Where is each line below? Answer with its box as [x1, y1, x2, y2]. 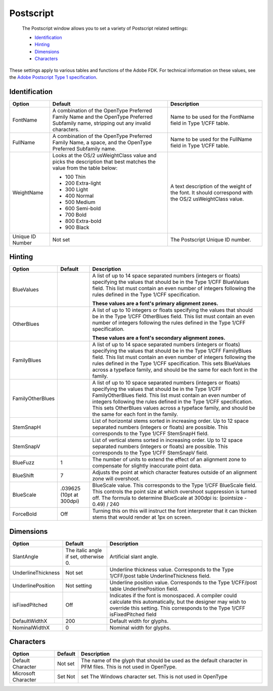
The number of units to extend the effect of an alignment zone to [92, 456, 247, 463]
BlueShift [12, 472, 34, 479]
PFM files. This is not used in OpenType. [81, 663, 177, 670]
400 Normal [65, 192, 94, 199]
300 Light [65, 186, 88, 193]
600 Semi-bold [65, 205, 101, 212]
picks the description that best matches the [52, 158, 156, 165]
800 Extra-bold [65, 217, 102, 224]
